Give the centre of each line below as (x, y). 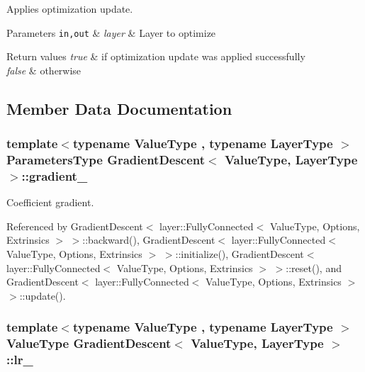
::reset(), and (314, 267)
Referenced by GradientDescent (75, 226)
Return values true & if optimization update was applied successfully (156, 56)
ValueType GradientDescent (89, 343)
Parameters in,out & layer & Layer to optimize (111, 32)
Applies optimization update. (70, 9)
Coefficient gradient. (50, 202)
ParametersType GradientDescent (106, 160)
